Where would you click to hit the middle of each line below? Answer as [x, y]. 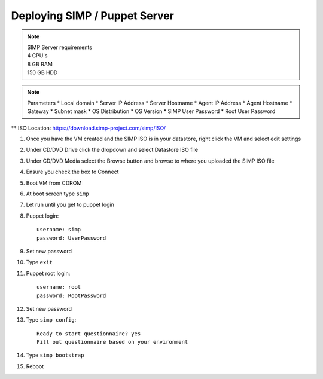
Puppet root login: [48, 273]
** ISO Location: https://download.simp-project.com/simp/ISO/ [89, 128]
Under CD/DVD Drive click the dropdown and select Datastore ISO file [112, 150]
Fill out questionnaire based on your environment [112, 342]
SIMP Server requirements [60, 47]
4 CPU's [37, 56]
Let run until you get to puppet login [70, 205]
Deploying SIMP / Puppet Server [93, 16]
